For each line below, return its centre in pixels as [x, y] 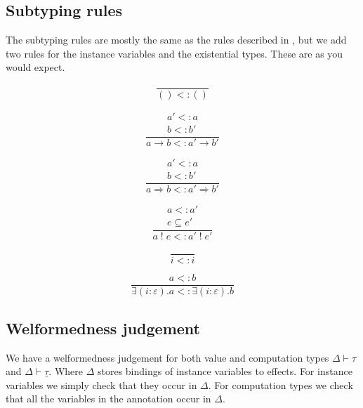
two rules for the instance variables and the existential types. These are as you [174, 53]
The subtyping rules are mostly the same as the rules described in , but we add [176, 40]
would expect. [35, 67]
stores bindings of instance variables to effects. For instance [225, 371]
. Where [66, 371]
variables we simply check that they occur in [101, 384]
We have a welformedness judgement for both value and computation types [167, 357]
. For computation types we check [280, 384]
